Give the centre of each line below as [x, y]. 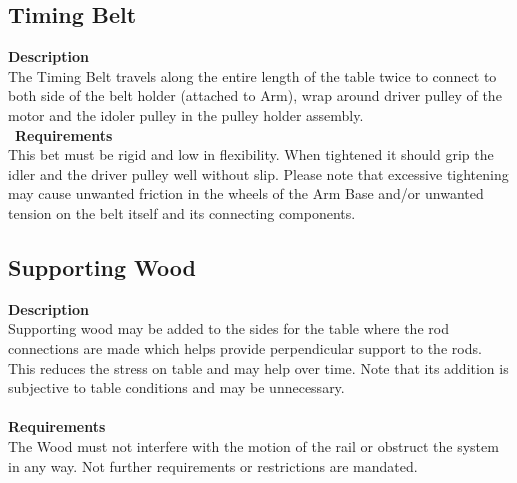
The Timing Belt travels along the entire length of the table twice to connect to [252, 75]
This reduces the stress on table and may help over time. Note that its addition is [258, 367]
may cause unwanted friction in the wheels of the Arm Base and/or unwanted [246, 193]
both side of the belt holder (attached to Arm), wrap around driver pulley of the [255, 95]
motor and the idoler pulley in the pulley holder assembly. [186, 114]
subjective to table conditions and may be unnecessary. [176, 387]
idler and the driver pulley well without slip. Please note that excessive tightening [258, 173]
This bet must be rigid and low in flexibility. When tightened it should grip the [251, 154]
